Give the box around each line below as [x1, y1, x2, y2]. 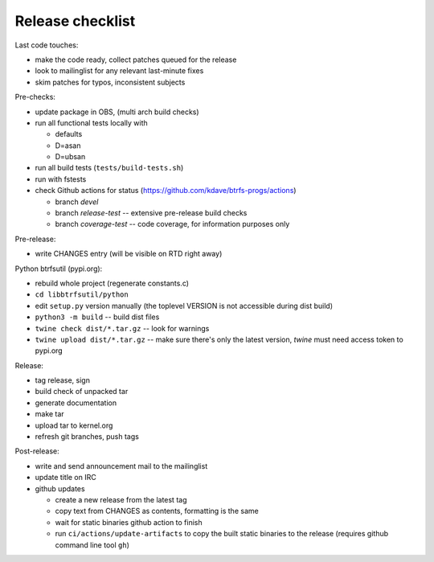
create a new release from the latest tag [55, 495, 187, 504]
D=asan [55, 141, 81, 150]
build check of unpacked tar [35, 387, 129, 396]
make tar [35, 409, 64, 419]
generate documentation [35, 398, 117, 408]
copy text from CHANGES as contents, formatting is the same [55, 507, 259, 516]
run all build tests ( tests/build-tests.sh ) [35, 163, 184, 173]
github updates [35, 483, 85, 494]
